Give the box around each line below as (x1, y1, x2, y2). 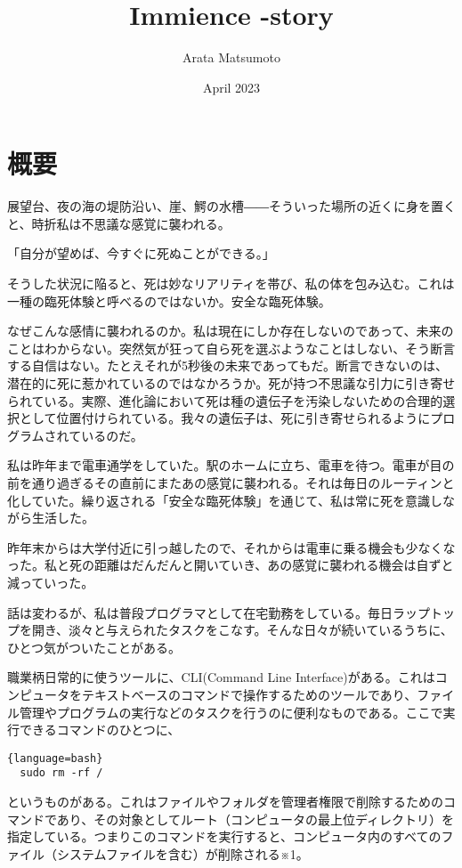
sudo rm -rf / (20, 767, 103, 780)
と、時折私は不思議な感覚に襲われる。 (7, 214, 231, 232)
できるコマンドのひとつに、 (19, 720, 181, 739)
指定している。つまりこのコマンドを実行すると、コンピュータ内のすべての (7, 827, 442, 846)
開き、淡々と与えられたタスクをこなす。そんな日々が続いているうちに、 (31, 621, 453, 639)
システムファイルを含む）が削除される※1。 (56, 844, 309, 863)
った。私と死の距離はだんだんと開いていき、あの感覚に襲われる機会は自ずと (7, 556, 454, 574)
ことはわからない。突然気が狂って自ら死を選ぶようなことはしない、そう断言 (7, 338, 456, 357)
